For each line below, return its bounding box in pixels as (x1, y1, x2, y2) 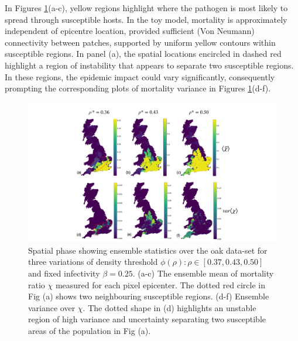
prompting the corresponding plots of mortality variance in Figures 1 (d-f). (5, 82, 271, 94)
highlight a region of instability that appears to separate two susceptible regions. (5, 59, 294, 71)
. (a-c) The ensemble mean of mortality (132, 267, 274, 279)
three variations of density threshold (28, 255, 158, 268)
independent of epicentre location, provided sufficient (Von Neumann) (5, 25, 255, 37)
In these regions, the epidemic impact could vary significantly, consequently (5, 70, 275, 83)
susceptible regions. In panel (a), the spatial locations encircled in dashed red (5, 47, 282, 60)
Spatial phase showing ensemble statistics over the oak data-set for (28, 244, 268, 256)
